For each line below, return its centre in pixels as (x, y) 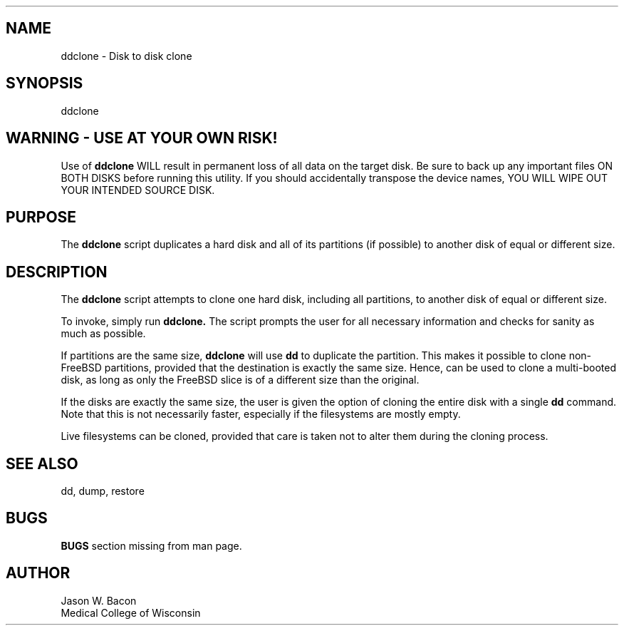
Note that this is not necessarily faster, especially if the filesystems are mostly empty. (261, 414)
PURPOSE (41, 217)
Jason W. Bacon (99, 600)
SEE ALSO (42, 463)
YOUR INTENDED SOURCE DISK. (138, 190)
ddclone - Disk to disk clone (126, 56)
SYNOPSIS (45, 83)
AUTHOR (38, 573)
